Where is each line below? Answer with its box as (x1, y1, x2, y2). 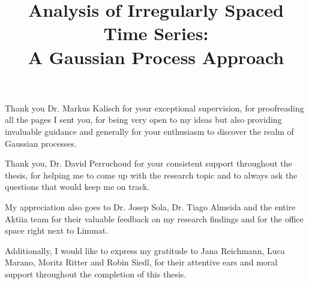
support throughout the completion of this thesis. (5, 267, 187, 280)
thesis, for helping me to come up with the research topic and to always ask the (5, 168, 298, 181)
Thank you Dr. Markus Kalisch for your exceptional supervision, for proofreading (5, 101, 304, 114)
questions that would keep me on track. (5, 180, 150, 193)
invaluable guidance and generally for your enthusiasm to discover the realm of (5, 125, 294, 137)
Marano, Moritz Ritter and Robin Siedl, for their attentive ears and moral (5, 256, 278, 268)
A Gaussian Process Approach (28, 44, 284, 69)
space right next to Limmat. (5, 224, 109, 237)
